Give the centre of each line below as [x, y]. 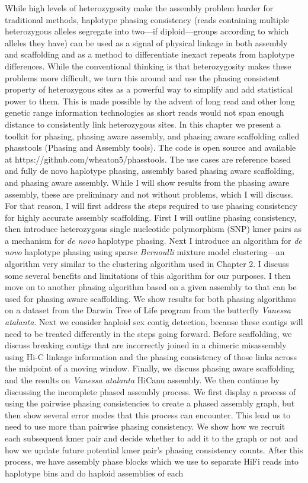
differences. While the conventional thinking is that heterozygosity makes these [148, 66]
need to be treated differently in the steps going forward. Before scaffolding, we [148, 333]
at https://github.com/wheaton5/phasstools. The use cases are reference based [148, 159]
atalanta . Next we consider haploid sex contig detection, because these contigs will [154, 322]
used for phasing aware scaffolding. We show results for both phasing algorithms [150, 298]
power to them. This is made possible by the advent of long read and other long [150, 101]
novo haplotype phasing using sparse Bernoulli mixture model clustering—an [145, 252]
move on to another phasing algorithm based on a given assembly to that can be [151, 287]
